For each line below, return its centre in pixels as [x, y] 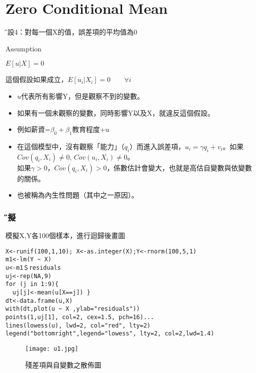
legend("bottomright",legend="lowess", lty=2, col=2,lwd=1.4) [110, 334]
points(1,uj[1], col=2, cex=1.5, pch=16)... [80, 317]
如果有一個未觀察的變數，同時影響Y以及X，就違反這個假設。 [116, 112]
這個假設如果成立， [37, 79]
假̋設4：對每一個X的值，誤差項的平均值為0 [71, 32]
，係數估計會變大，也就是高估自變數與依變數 [179, 167]
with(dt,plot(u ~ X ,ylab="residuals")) [73, 309]
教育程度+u [91, 129]
